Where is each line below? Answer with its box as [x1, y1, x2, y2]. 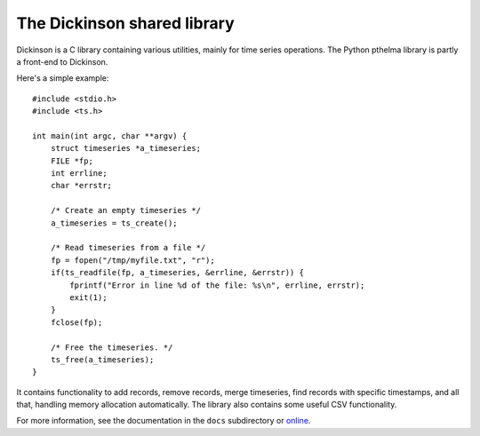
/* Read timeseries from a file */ [50, 242, 206, 253]
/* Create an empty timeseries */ [50, 205, 202, 216]
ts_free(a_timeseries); [50, 354, 155, 364]
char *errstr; [50, 180, 113, 191]
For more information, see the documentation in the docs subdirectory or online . [16, 416, 311, 426]
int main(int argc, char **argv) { [32, 131, 188, 141]
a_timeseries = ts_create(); [50, 218, 178, 228]
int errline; [50, 169, 108, 178]
